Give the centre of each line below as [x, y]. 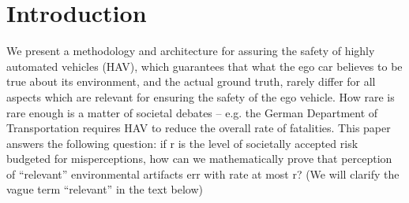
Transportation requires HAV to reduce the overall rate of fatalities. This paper [199, 128]
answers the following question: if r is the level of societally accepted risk [182, 143]
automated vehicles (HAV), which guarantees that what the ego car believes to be [204, 66]
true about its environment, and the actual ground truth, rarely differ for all [191, 81]
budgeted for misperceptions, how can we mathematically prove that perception [199, 159]
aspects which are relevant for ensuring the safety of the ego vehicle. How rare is [201, 96]
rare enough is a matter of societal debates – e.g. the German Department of [192, 112]
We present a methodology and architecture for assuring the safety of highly [191, 51]
